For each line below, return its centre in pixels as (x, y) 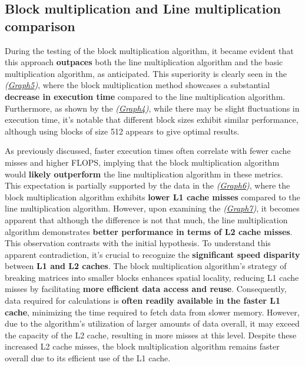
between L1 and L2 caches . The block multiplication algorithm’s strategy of (146, 266)
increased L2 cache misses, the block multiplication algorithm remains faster (142, 346)
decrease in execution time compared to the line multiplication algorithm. (145, 96)
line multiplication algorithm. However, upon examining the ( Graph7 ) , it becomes (152, 208)
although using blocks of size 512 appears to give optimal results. (122, 131)
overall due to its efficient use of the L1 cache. (88, 358)
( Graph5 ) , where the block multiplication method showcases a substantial (137, 85)
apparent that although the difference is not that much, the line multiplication (146, 219)
